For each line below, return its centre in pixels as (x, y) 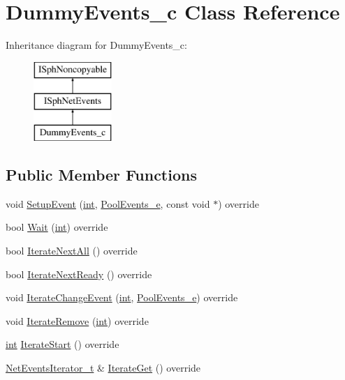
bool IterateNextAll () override (72, 251)
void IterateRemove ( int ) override (77, 320)
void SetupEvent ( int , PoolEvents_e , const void (108, 203)
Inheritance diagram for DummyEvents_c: (96, 45)
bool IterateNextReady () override (79, 274)
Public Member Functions (101, 175)
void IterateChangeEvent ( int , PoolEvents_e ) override (122, 297)
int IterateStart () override (63, 344)
